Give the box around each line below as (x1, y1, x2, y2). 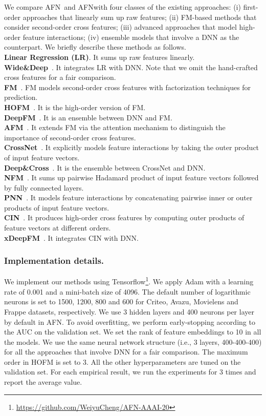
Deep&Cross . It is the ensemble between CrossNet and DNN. (4, 162, 206, 173)
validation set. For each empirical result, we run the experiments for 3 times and (4, 366, 256, 377)
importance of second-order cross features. (4, 132, 136, 142)
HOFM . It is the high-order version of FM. (4, 101, 146, 112)
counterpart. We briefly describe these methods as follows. (4, 41, 186, 52)
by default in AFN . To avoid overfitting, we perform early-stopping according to (4, 316, 255, 327)
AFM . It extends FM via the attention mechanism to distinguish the (4, 122, 226, 133)
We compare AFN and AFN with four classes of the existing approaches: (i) (4, 2, 241, 12)
